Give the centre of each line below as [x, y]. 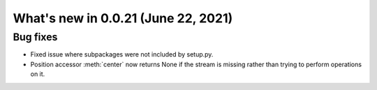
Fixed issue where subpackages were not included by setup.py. [122, 54]
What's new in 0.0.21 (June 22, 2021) [123, 18]
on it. [38, 74]
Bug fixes [35, 37]
